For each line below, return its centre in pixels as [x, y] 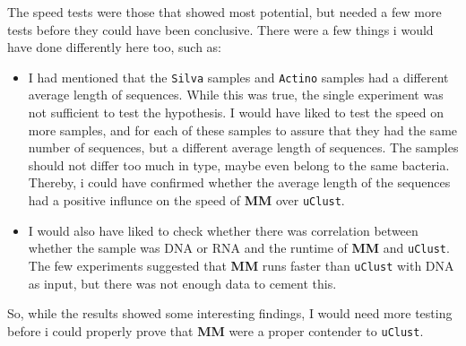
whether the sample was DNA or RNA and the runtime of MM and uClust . [239, 248]
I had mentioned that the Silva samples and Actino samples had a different [238, 77]
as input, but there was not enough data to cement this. [182, 283]
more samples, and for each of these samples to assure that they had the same [243, 130]
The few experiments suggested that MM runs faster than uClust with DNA [241, 265]
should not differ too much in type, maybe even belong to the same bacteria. [239, 164]
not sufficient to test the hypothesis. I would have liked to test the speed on [236, 112]
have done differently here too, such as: [114, 47]
